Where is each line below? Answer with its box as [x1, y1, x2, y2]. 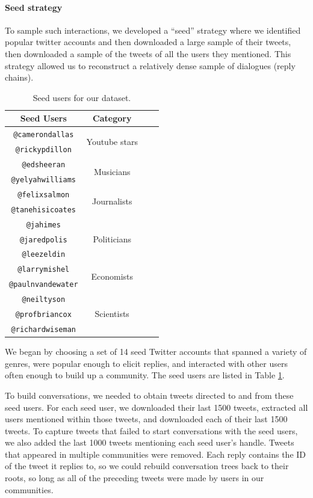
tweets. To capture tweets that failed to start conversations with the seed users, [5, 424, 298, 437]
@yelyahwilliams [11, 175, 76, 184]
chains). [5, 71, 34, 84]
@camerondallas [13, 131, 74, 140]
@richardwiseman [11, 325, 76, 334]
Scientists [95, 307, 129, 320]
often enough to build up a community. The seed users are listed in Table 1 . [5, 369, 285, 381]
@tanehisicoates [11, 205, 76, 214]
